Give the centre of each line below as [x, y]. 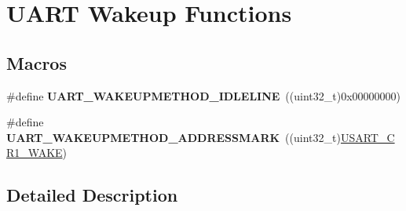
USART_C [368, 137]
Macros [37, 62]
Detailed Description [92, 195]
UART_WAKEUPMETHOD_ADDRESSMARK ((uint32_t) [174, 137]
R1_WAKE [35, 153]
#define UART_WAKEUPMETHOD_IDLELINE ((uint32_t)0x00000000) [204, 95]
